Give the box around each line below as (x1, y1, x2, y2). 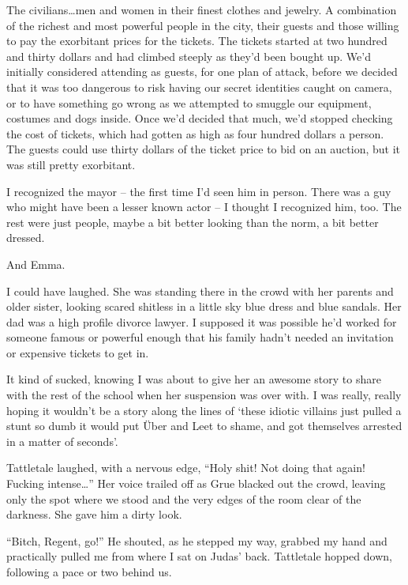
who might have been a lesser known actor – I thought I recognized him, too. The (6, 198, 402, 215)
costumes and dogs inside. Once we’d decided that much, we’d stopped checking (6, 110, 393, 126)
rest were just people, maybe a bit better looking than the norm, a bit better (6, 213, 379, 230)
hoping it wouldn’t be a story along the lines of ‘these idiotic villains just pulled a (6, 402, 402, 418)
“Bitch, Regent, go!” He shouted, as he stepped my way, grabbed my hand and (6, 532, 387, 549)
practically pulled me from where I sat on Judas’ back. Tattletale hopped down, (6, 548, 392, 564)
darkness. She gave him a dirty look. (6, 506, 182, 523)
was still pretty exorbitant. (6, 156, 136, 172)
